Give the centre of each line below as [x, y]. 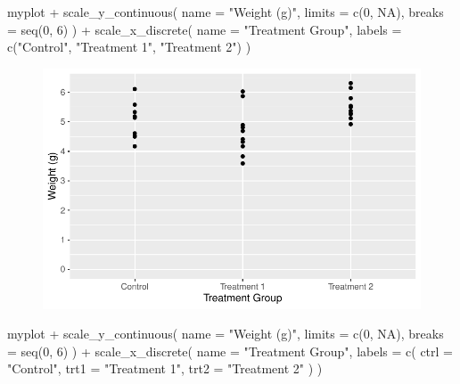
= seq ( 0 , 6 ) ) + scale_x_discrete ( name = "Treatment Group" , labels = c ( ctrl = [230, 351]
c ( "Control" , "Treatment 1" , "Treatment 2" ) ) [129, 47]
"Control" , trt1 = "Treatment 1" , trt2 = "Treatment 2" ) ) [165, 368]
